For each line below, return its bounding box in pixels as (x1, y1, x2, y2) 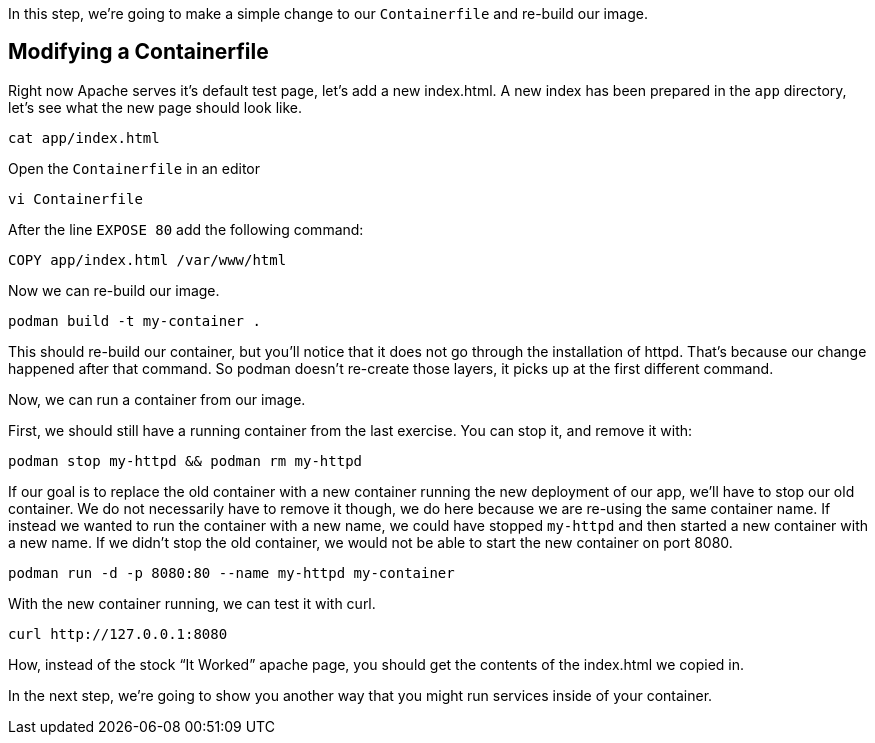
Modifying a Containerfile (8, 39, 269, 65)
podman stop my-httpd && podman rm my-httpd (8, 452, 363, 469)
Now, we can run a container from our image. (8, 390, 306, 408)
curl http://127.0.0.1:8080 (8, 625, 228, 642)
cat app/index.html (8, 129, 160, 146)
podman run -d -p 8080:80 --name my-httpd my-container (8, 564, 455, 581)
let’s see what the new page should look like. (8, 98, 302, 116)
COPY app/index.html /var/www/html (8, 251, 287, 268)
